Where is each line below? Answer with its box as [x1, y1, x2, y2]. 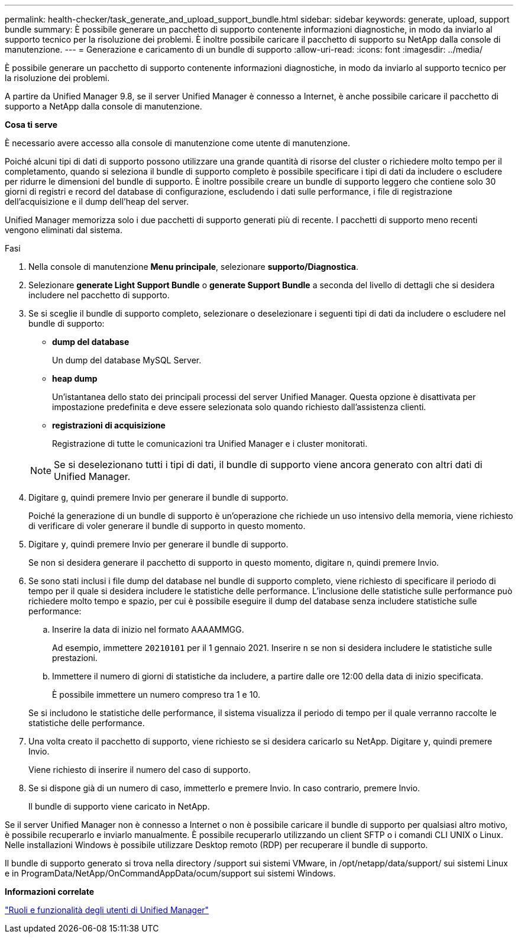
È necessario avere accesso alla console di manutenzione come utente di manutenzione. [5, 138, 351, 148]
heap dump [52, 373, 98, 383]
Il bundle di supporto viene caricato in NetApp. [28, 801, 210, 811]
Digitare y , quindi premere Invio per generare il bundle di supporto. [28, 539, 289, 549]
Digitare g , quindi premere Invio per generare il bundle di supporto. [28, 492, 289, 502]
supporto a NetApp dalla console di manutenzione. [5, 101, 202, 111]
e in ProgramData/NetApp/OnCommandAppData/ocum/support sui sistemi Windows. [5, 868, 336, 878]
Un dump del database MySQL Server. [52, 355, 202, 365]
